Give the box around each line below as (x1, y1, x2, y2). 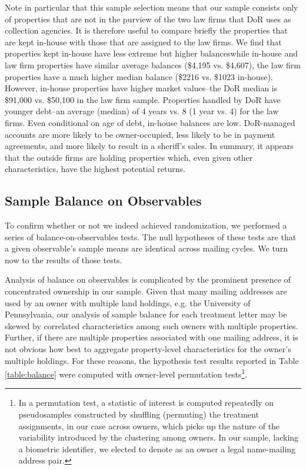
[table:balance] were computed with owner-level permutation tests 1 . (5, 366, 248, 380)
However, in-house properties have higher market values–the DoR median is (5, 82, 278, 94)
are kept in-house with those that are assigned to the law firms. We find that (5, 35, 282, 48)
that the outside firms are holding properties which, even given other (5, 151, 253, 163)
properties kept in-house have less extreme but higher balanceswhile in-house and (5, 47, 298, 59)
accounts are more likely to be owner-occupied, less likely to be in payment (5, 128, 275, 140)
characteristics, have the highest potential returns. (5, 163, 185, 175)
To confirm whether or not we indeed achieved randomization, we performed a (5, 219, 287, 231)
